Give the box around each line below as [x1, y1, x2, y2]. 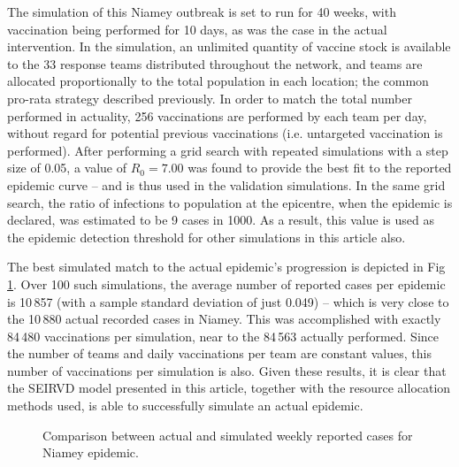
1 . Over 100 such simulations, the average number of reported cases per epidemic [7, 274, 446, 293]
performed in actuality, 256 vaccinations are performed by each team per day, [7, 106, 427, 125]
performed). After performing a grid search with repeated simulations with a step [7, 141, 448, 159]
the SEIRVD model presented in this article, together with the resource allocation [7, 379, 451, 397]
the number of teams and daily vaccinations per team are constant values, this [7, 344, 432, 363]
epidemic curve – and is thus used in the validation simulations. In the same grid [7, 175, 446, 194]
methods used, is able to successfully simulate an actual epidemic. [7, 396, 363, 415]
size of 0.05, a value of [7, 158, 127, 177]
